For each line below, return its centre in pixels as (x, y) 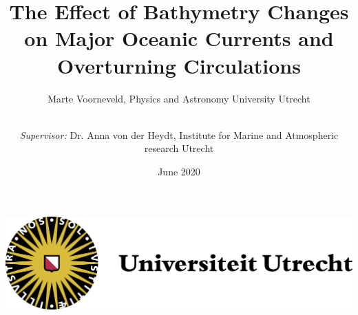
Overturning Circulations (179, 65)
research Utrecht (179, 148)
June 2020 (179, 171)
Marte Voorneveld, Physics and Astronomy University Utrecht (179, 98)
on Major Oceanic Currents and (179, 38)
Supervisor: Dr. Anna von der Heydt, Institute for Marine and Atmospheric (179, 134)
